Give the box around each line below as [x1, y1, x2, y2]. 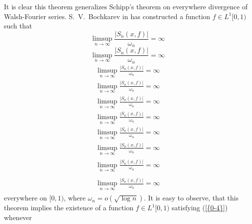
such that [4, 21, 32, 31]
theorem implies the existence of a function [4, 202, 134, 213]
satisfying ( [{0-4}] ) [171, 202, 228, 213]
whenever [4, 212, 32, 222]
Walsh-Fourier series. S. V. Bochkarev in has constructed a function [4, 11, 210, 21]
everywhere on [4, 193, 47, 203]
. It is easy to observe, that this [144, 193, 239, 203]
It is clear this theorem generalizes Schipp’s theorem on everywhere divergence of [4, 1, 248, 11]
